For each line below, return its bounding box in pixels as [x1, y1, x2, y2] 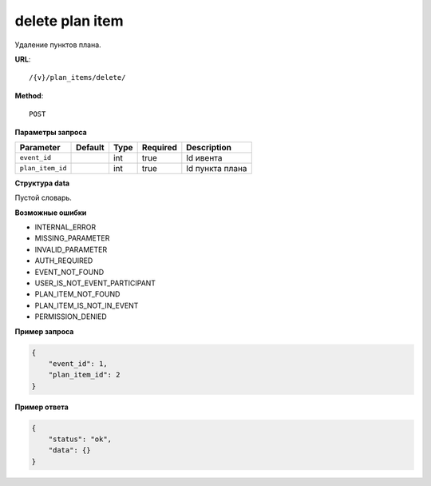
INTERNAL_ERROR [34, 222, 96, 232]
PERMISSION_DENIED [34, 312, 107, 321]
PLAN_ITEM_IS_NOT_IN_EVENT [34, 301, 139, 310]
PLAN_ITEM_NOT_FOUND [34, 289, 121, 299]
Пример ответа [14, 402, 69, 412]
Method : [14, 90, 44, 100]
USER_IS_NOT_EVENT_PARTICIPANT [34, 278, 156, 288]
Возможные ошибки [14, 208, 87, 217]
